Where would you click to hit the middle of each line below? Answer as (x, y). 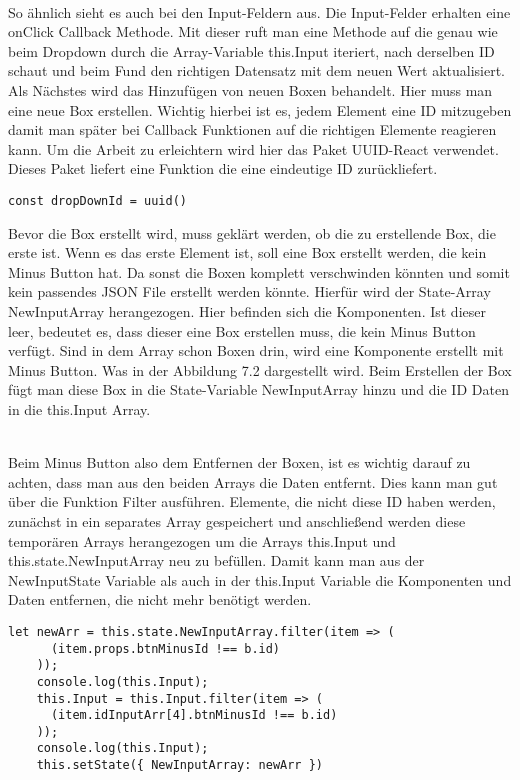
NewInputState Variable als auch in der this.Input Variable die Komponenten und (260, 579)
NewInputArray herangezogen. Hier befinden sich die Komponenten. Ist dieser (247, 310)
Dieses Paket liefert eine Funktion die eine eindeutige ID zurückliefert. (223, 168)
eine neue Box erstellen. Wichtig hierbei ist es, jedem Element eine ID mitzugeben (260, 109)
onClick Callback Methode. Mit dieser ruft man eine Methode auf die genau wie (253, 31)
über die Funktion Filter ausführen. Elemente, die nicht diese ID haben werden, (252, 501)
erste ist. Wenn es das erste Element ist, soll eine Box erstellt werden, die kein (247, 252)
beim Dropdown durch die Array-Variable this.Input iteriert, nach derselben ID (251, 50)
